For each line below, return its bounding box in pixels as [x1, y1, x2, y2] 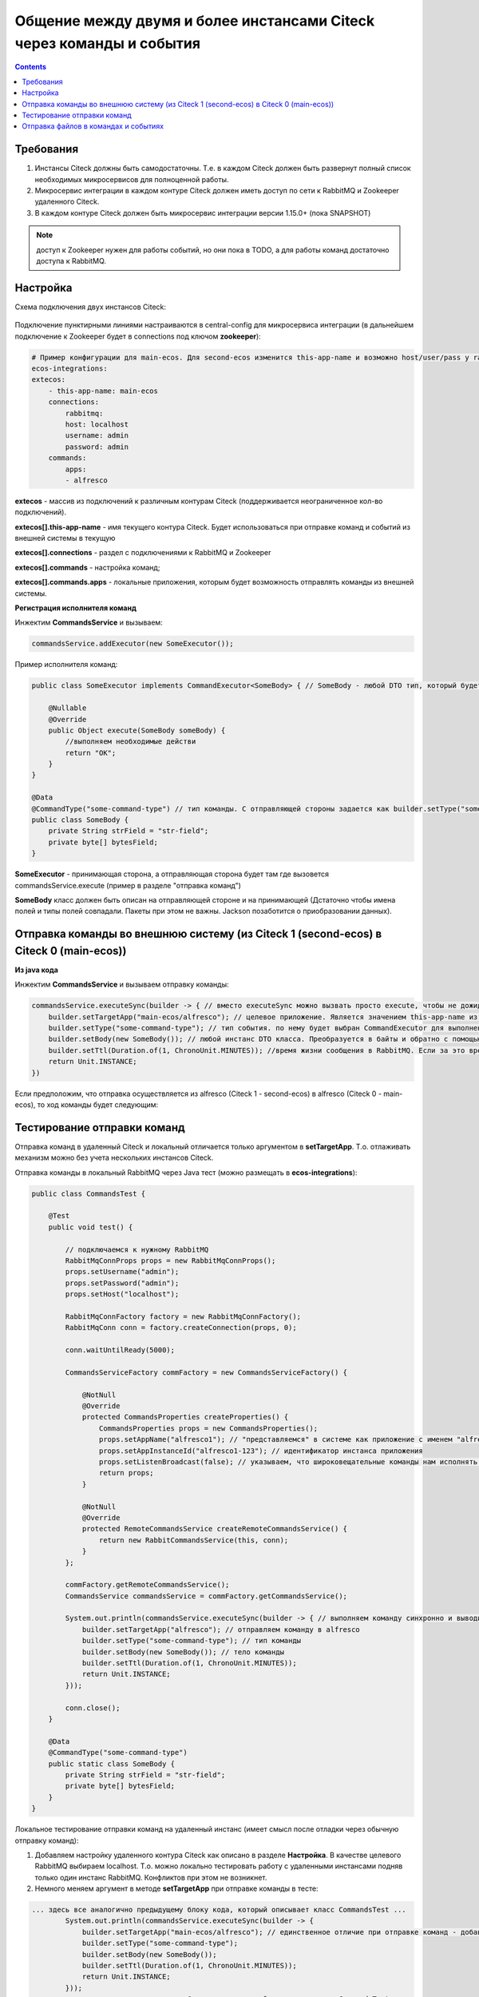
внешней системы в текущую [14, 534, 116, 543]
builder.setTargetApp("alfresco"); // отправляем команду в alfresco [81, 1625, 361, 1634]
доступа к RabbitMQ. [36, 256, 107, 265]
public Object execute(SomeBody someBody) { [48, 725, 226, 735]
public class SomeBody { [31, 816, 129, 824]
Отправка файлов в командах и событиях [22, 121, 164, 131]
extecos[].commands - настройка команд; [14, 562, 160, 572]
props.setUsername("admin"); [65, 1267, 180, 1276]
